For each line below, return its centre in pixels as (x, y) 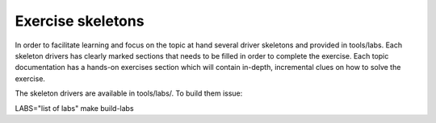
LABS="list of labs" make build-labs (74, 108)
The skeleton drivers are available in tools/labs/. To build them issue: (129, 93)
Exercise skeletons (80, 21)
